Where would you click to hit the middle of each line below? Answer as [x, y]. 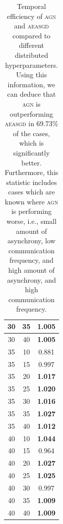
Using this [31, 75]
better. [31, 162]
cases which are [31, 192]
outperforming [31, 113]
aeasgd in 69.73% [31, 123]
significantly [31, 152]
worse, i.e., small [31, 221]
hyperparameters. [31, 65]
